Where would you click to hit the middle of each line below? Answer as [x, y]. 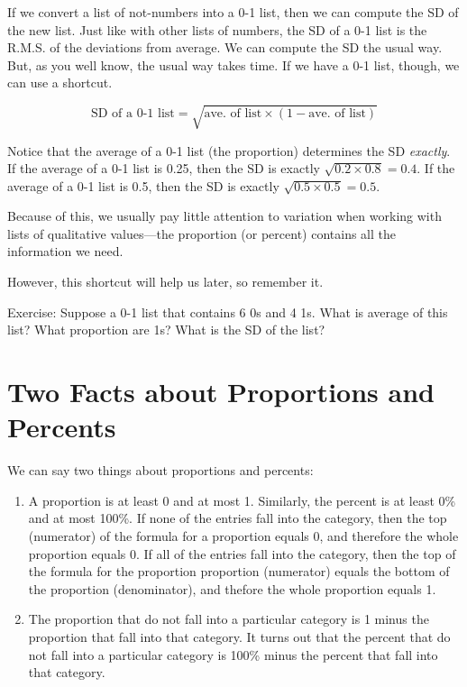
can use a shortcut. [60, 82]
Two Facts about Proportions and [221, 392]
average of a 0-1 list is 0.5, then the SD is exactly [143, 185]
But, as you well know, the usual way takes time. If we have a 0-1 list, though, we [233, 64]
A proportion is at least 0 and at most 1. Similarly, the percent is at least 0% [242, 500]
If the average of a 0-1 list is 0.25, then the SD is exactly [164, 168]
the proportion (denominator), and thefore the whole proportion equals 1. [232, 588]
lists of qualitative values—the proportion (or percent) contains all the [201, 233]
